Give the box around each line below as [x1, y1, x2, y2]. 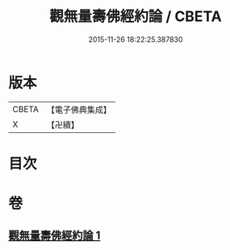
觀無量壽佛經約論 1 [8, 229, 101, 243]
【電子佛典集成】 [46, 104, 111, 115]
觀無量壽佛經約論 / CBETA [49, 7, 222, 26]
